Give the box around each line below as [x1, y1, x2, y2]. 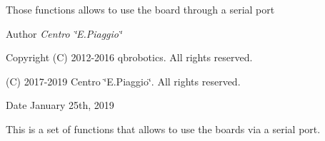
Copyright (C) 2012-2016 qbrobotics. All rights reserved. [6, 50, 253, 65]
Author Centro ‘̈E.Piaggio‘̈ [6, 26, 122, 41]
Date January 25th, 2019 [6, 98, 114, 113]
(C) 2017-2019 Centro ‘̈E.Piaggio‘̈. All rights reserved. [6, 73, 241, 88]
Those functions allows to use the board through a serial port [6, 2, 275, 16]
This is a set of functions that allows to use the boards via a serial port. [6, 121, 321, 136]
